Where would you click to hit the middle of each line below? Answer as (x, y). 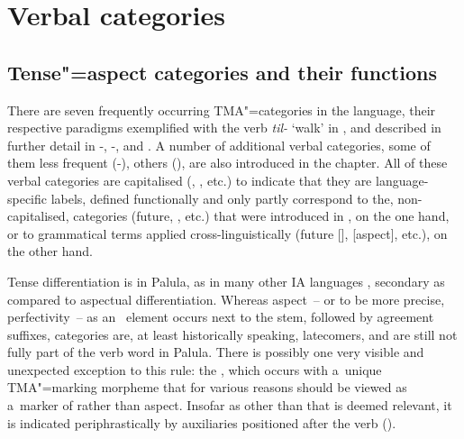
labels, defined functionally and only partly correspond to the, (222, 198)
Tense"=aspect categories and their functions (222, 72)
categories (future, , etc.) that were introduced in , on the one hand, (261, 216)
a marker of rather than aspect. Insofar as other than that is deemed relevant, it (230, 405)
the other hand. (50, 251)
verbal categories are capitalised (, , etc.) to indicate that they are (190, 180)
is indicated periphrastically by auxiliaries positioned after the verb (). (202, 422)
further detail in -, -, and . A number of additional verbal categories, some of (219, 145)
